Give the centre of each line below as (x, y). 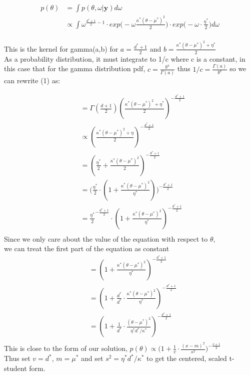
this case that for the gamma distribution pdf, (75, 68)
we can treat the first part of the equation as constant (87, 248)
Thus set (17, 358)
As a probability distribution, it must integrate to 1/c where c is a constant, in (125, 58)
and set (92, 358)
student (15, 368)
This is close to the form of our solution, (66, 348)
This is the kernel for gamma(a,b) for (61, 48)
